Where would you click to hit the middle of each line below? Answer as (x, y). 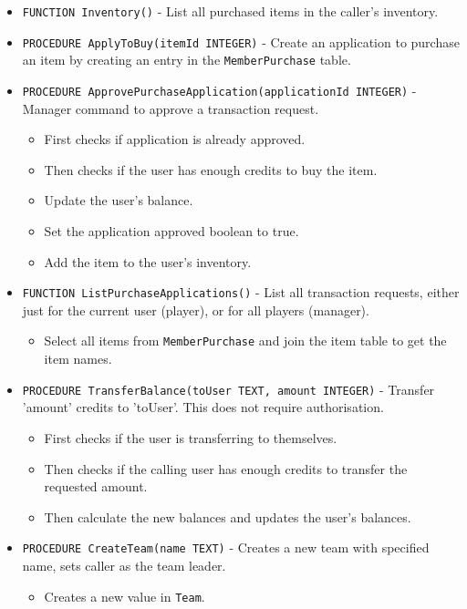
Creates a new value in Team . (125, 596)
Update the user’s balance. (119, 200)
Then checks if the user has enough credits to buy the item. (211, 169)
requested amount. (96, 486)
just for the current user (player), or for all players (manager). (196, 310)
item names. (78, 359)
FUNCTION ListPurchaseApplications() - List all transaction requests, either (241, 292)
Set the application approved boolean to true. (171, 231)
